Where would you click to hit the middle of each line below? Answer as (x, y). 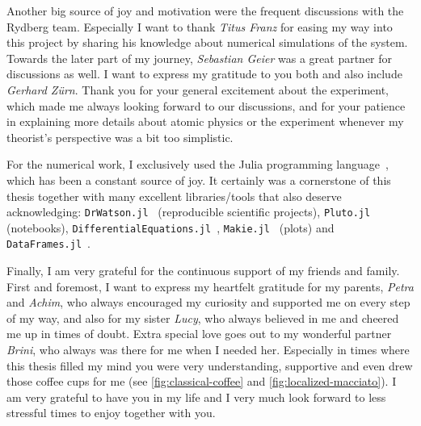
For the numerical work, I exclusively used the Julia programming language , (198, 164)
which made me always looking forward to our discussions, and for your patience (206, 105)
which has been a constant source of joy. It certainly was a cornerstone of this (199, 180)
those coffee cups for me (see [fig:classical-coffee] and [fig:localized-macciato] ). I (202, 381)
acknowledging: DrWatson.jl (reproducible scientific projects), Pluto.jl (189, 212)
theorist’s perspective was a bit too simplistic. (120, 137)
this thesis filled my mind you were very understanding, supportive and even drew (210, 365)
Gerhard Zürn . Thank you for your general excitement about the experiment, (198, 89)
